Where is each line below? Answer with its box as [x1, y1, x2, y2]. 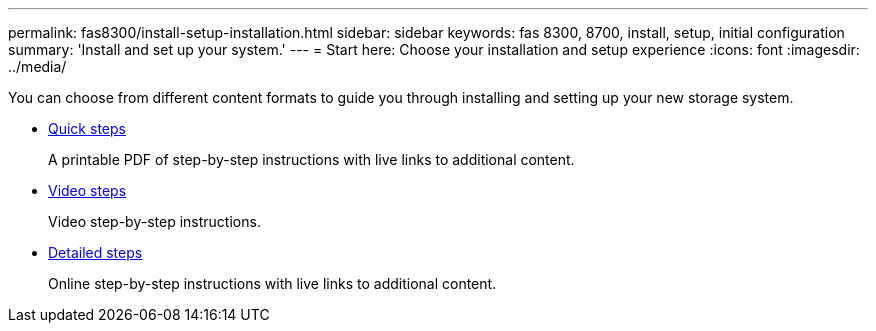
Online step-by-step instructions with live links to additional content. [48, 275, 497, 292]
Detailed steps [48, 244, 143, 261]
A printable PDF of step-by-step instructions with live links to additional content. [48, 151, 575, 168]
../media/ [8, 58, 67, 75]
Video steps [48, 182, 127, 199]
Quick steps [48, 120, 126, 137]
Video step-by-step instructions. [48, 213, 261, 230]
